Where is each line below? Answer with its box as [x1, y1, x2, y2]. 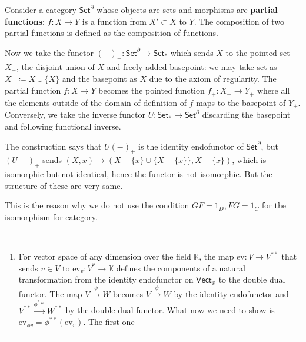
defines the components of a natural [116, 261, 245, 274]
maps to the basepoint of [196, 96, 286, 108]
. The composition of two [194, 15, 284, 27]
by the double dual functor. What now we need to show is [65, 304, 275, 316]
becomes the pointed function [98, 84, 205, 97]
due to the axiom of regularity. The [149, 72, 277, 85]
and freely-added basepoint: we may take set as [107, 60, 277, 72]
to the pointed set [225, 46, 290, 58]
